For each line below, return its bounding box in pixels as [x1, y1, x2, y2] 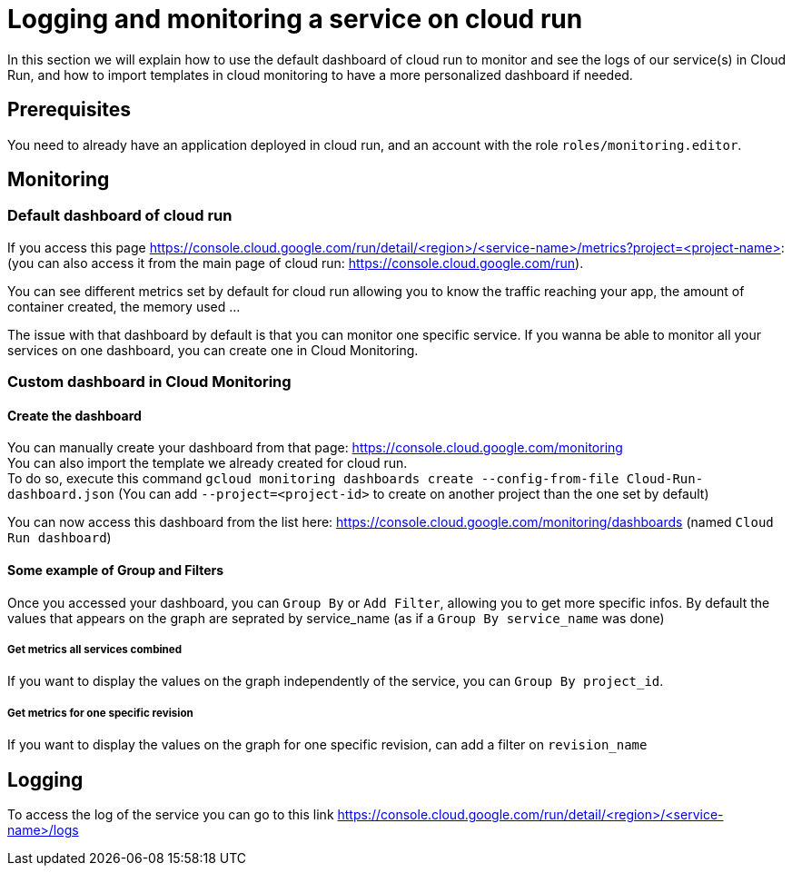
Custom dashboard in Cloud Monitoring [7, 372, 292, 392]
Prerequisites [7, 98, 131, 122]
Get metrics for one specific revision [7, 706, 193, 719]
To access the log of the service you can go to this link [7, 807, 334, 823]
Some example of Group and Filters [7, 562, 224, 579]
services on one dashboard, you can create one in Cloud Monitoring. [7, 342, 419, 358]
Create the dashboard [7, 407, 142, 423]
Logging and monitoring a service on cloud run [7, 4, 583, 35]
